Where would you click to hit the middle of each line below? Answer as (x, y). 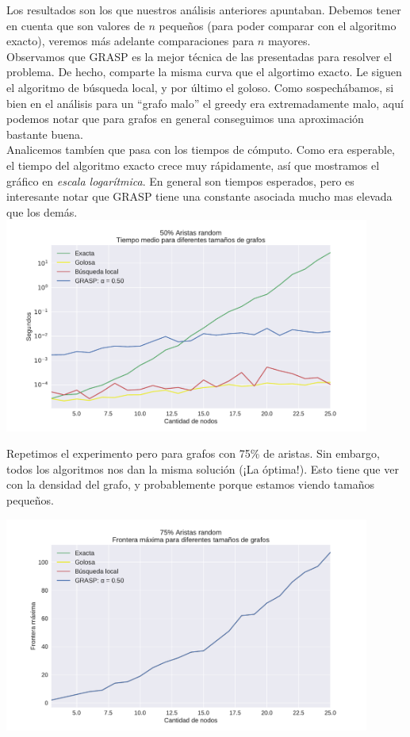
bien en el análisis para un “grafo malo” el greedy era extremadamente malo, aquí (205, 103)
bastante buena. (45, 134)
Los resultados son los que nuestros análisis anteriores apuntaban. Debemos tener (204, 10)
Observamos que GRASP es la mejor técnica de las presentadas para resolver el (199, 56)
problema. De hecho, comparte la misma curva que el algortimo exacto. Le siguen (204, 72)
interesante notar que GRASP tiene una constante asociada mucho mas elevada (199, 196)
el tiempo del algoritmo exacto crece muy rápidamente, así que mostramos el (193, 165)
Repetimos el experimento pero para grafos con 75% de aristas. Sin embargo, (193, 453)
